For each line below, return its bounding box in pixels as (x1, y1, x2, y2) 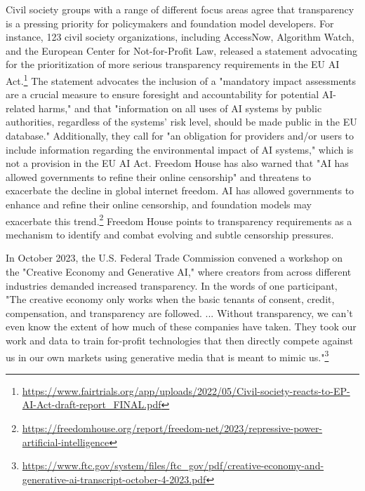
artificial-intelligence (22, 434, 109, 449)
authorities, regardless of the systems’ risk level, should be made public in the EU (6, 114, 357, 129)
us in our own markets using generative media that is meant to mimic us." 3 (6, 347, 329, 364)
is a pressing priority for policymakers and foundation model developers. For (6, 15, 334, 30)
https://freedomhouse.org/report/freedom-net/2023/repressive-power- (22, 421, 323, 435)
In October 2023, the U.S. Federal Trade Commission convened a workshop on (6, 250, 343, 265)
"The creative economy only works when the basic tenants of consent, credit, (6, 292, 335, 307)
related (6, 100, 36, 115)
